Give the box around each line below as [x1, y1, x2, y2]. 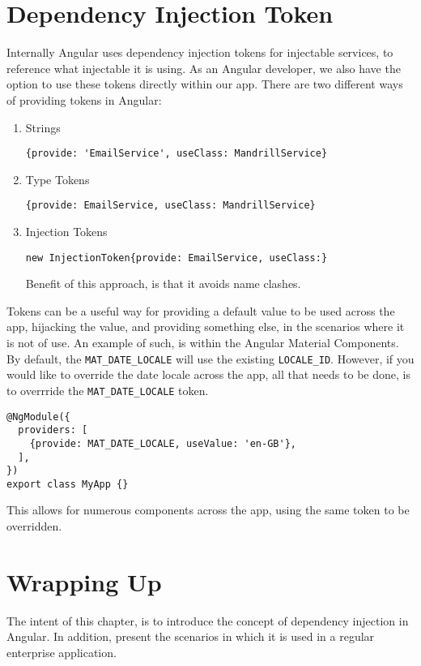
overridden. [6, 518, 62, 535]
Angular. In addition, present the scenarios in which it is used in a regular [6, 628, 375, 645]
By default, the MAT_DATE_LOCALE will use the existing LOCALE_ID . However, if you [6, 350, 415, 367]
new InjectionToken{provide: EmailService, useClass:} [25, 251, 328, 264]
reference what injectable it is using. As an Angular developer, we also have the [6, 59, 401, 76]
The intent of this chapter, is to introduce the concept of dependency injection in [6, 612, 409, 629]
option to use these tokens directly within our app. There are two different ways [6, 75, 403, 92]
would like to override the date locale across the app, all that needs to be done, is [6, 366, 410, 383]
